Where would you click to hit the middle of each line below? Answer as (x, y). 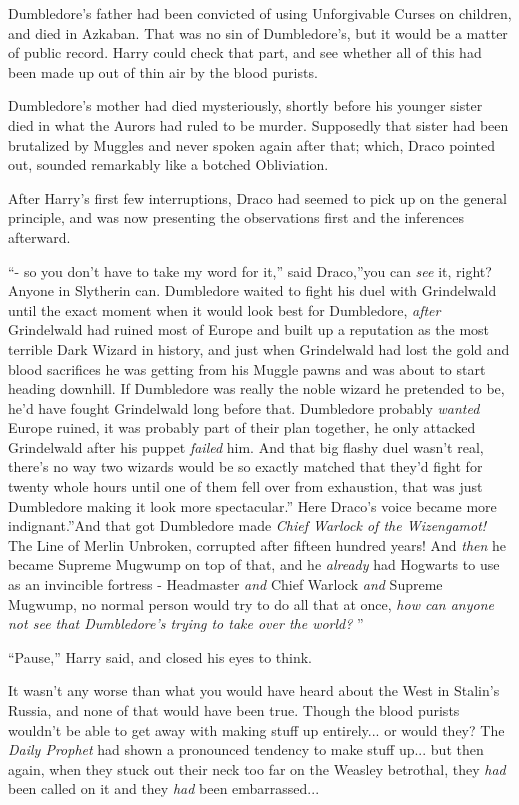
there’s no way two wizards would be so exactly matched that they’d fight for (245, 466)
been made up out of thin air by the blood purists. (163, 71)
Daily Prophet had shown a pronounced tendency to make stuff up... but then (246, 749)
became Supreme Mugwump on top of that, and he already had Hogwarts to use (254, 564)
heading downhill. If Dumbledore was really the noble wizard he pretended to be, (256, 388)
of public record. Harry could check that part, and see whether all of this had (245, 52)
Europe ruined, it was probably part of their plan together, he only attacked (242, 427)
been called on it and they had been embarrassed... (164, 788)
